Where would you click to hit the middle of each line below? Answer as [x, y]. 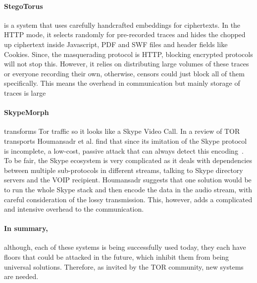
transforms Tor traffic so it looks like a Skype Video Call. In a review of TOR [122, 131]
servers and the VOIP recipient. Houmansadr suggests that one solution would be [128, 180]
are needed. [21, 276]
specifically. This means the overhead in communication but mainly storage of [122, 83]
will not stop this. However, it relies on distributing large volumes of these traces [127, 64]
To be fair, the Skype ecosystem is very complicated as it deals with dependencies [128, 160]
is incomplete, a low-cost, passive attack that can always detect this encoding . [124, 150]
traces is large [25, 92]
